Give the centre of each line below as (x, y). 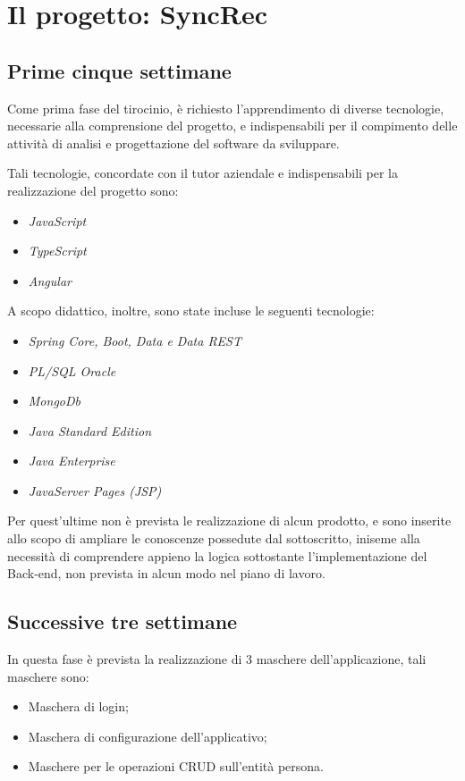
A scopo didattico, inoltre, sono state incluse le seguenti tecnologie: (191, 311)
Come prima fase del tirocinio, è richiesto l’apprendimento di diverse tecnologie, (226, 108)
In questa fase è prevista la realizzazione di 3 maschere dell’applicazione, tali (217, 659)
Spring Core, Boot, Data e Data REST (135, 340)
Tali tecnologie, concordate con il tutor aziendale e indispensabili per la (203, 173)
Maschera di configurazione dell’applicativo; (148, 736)
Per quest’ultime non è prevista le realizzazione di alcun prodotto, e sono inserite (229, 521)
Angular (50, 280)
